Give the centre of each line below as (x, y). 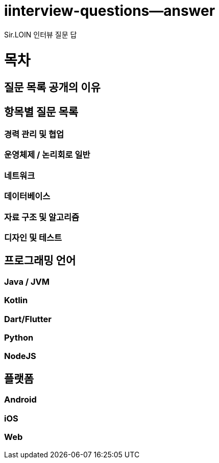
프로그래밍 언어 (40, 261)
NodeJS (20, 356)
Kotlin (16, 300)
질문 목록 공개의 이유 (52, 88)
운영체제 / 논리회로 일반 (47, 155)
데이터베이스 (27, 196)
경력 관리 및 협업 (34, 134)
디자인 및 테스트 (33, 237)
